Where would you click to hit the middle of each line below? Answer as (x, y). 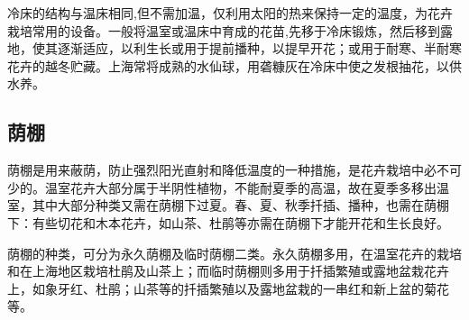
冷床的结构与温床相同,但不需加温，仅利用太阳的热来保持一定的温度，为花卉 (230, 13)
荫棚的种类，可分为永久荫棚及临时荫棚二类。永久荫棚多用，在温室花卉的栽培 (234, 253)
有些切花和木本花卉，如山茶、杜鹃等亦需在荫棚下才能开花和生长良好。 (240, 222)
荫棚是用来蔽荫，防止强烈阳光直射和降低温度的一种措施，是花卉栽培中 (216, 170)
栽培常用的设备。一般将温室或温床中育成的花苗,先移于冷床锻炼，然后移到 (224, 30)
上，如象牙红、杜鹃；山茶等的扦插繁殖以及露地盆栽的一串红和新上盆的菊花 (228, 288)
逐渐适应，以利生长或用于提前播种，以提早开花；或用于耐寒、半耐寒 (259, 48)
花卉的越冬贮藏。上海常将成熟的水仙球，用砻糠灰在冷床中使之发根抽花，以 (228, 65)
